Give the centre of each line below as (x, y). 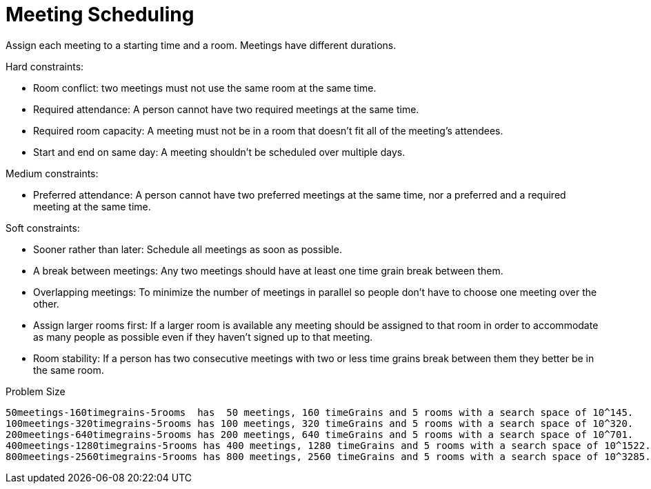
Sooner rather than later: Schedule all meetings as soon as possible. (188, 249)
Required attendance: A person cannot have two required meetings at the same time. (226, 109)
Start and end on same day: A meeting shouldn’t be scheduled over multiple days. (219, 152)
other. (46, 303)
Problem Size (36, 391)
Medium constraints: (52, 173)
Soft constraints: (43, 228)
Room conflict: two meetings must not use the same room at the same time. (205, 88)
